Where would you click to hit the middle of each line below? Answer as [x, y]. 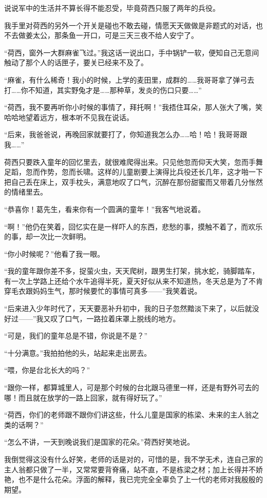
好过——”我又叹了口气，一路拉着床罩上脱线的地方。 [92, 318]
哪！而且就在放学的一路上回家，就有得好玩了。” [83, 397]
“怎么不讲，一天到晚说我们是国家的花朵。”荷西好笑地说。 [99, 442]
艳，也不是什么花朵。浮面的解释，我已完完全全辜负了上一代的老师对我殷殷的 [133, 479]
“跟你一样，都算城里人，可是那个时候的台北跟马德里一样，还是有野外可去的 [132, 387]
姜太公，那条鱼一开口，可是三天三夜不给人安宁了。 [112, 35]
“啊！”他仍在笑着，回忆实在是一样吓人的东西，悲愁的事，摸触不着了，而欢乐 [133, 226]
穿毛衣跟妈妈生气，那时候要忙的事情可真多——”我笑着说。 [103, 291]
